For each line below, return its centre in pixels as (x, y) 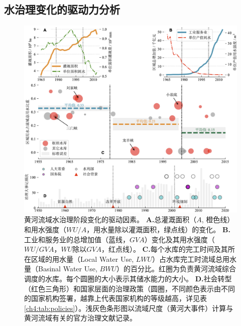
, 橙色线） (218, 219)
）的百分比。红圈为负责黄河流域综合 (176, 269)
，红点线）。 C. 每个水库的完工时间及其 (164, 249)
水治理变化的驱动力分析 (62, 9)
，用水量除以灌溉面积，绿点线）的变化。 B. (158, 229)
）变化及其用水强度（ (179, 239)
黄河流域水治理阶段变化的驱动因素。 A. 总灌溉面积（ (110, 219)
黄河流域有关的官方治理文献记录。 (80, 318)
